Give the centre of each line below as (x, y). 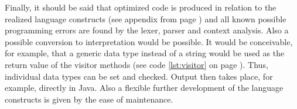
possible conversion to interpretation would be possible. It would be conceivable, (149, 41)
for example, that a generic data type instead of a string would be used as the (145, 53)
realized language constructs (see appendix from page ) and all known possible (146, 18)
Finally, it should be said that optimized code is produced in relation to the (141, 7)
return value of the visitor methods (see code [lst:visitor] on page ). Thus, (136, 64)
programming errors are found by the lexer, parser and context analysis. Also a (147, 30)
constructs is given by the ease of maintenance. (89, 99)
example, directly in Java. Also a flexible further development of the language (144, 88)
